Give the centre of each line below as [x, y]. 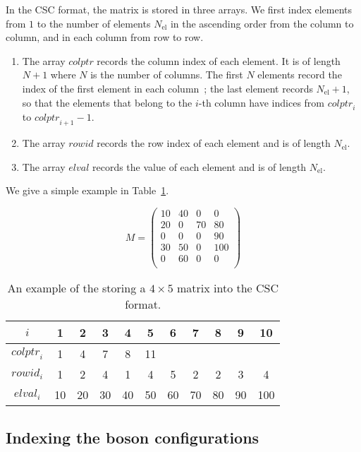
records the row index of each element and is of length [214, 143]
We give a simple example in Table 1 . [87, 190]
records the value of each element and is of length [199, 166]
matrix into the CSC [228, 288]
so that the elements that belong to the [107, 102]
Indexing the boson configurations [133, 437]
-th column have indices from [262, 102]
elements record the [300, 75]
